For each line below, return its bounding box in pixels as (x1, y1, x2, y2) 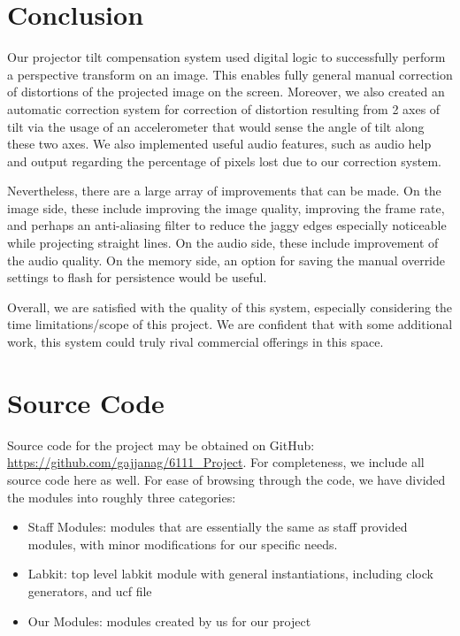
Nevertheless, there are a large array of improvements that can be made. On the (7, 181, 441, 200)
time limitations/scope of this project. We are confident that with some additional (7, 315, 453, 333)
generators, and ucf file (27, 581, 152, 600)
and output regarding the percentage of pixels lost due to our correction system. (7, 151, 441, 170)
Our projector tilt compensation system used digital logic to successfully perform (7, 48, 446, 66)
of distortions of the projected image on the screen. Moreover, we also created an (7, 82, 445, 101)
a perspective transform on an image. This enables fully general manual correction (7, 65, 453, 83)
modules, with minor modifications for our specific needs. (27, 534, 338, 553)
